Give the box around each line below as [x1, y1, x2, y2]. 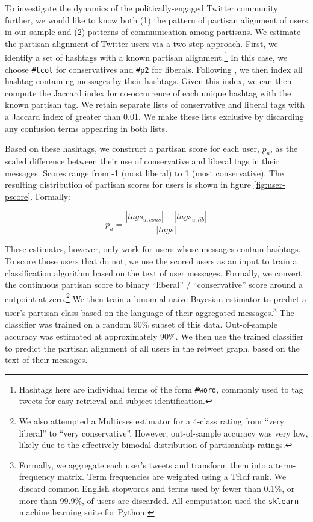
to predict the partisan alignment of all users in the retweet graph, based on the [5, 341, 300, 354]
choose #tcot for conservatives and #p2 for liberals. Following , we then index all [5, 63, 303, 75]
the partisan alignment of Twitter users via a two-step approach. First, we [5, 37, 278, 49]
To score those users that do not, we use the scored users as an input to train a [5, 255, 297, 267]
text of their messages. [5, 353, 88, 366]
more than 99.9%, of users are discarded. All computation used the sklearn [19, 494, 299, 506]
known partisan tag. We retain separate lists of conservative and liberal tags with [5, 98, 305, 111]
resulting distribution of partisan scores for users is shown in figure [5, 178, 251, 191]
